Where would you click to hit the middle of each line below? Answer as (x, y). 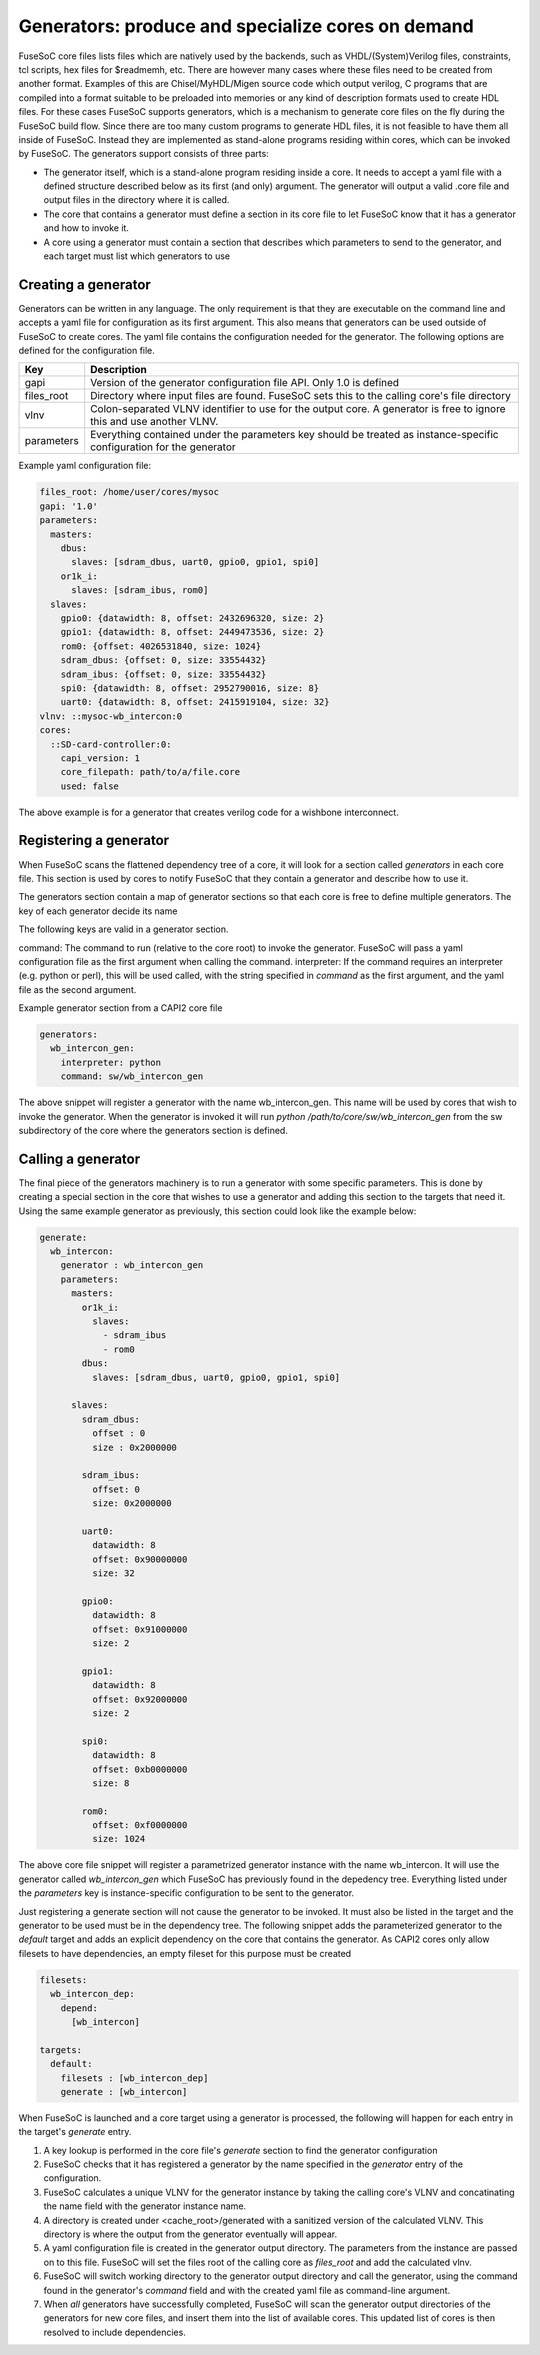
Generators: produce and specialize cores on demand (246, 26)
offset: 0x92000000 (139, 1699)
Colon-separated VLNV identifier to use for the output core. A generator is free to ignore (298, 409)
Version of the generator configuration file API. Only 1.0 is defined (245, 383)
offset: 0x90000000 (139, 1559)
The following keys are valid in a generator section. (123, 929)
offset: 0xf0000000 (139, 1825)
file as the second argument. (77, 989)
